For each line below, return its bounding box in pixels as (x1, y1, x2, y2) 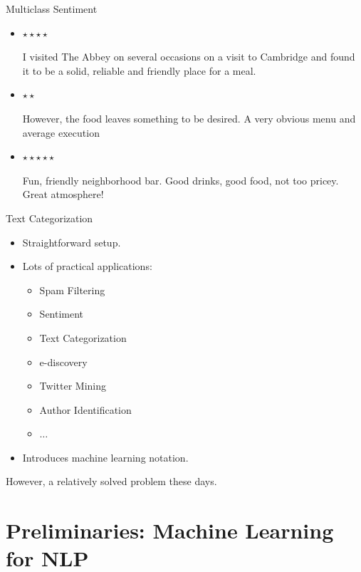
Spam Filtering (39, 282, 105, 297)
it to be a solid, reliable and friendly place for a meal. (22, 63, 256, 78)
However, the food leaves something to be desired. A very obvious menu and (22, 110, 356, 125)
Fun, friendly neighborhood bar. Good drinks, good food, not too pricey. (22, 172, 339, 187)
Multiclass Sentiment (6, 1, 98, 16)
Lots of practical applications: (22, 259, 152, 274)
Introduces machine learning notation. (22, 449, 189, 464)
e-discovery (39, 354, 88, 369)
